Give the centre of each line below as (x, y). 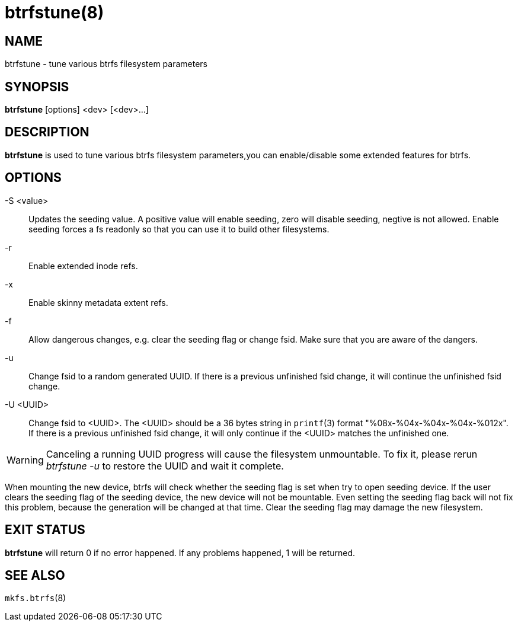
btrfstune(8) (55, 12)
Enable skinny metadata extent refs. (98, 302)
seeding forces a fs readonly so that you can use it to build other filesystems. (179, 229)
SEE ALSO (35, 575)
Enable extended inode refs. (83, 266)
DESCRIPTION (47, 132)
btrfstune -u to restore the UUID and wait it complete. (165, 466)
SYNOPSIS (37, 87)
